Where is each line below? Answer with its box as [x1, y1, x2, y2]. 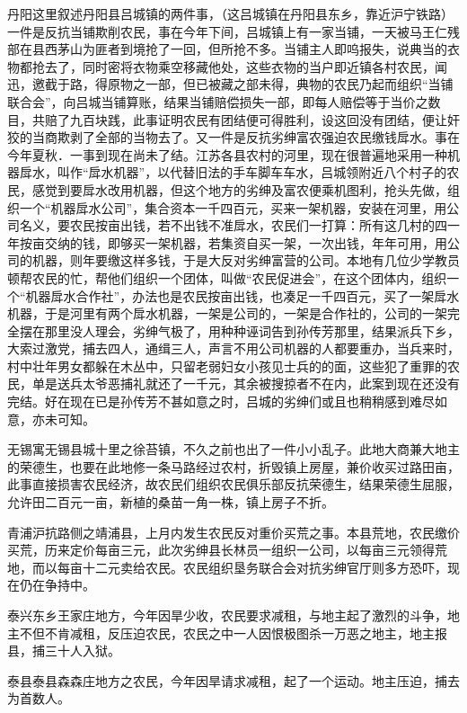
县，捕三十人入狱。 [7, 641, 120, 660]
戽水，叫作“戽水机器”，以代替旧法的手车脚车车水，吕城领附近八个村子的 [19, 163, 447, 182]
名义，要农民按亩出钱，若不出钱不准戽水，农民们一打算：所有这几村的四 [19, 216, 447, 235]
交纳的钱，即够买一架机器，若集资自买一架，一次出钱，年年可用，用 [44, 233, 447, 252]
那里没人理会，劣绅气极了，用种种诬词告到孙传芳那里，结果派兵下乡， [44, 321, 460, 340]
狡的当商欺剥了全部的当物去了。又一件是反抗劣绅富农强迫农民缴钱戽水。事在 [7, 128, 460, 147]
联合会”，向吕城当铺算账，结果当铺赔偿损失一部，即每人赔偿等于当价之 [7, 92, 428, 111]
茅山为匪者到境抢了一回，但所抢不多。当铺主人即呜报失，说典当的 [57, 40, 447, 58]
